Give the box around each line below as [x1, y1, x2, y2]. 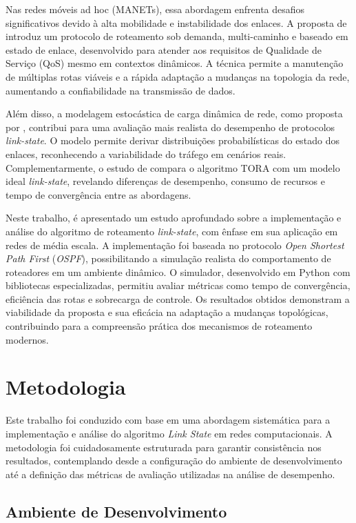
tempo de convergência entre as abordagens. [6, 187, 191, 201]
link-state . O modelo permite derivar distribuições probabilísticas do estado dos [6, 133, 340, 148]
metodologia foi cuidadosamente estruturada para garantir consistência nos [6, 440, 322, 454]
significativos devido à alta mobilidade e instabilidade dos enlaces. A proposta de [6, 15, 347, 30]
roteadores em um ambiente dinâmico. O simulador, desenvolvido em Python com [6, 264, 350, 279]
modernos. [6, 332, 49, 346]
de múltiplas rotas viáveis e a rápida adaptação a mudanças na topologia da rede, [6, 69, 350, 83]
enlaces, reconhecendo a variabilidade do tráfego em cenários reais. [6, 146, 286, 161]
